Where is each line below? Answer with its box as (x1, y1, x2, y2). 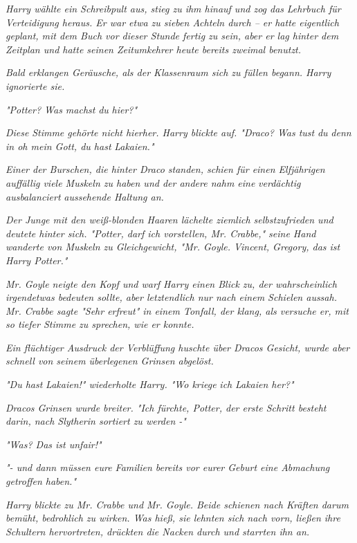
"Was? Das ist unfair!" (6, 436, 102, 451)
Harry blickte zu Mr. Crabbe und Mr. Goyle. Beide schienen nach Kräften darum (6, 497, 349, 511)
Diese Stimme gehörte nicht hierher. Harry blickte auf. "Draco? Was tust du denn (6, 125, 351, 140)
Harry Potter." (6, 252, 68, 267)
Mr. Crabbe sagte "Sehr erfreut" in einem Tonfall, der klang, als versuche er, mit (6, 303, 349, 317)
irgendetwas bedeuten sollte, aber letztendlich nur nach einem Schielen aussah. (6, 290, 337, 304)
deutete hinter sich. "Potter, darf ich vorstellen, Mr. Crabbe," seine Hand (6, 226, 316, 240)
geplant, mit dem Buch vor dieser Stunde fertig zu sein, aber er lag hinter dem (6, 28, 339, 43)
